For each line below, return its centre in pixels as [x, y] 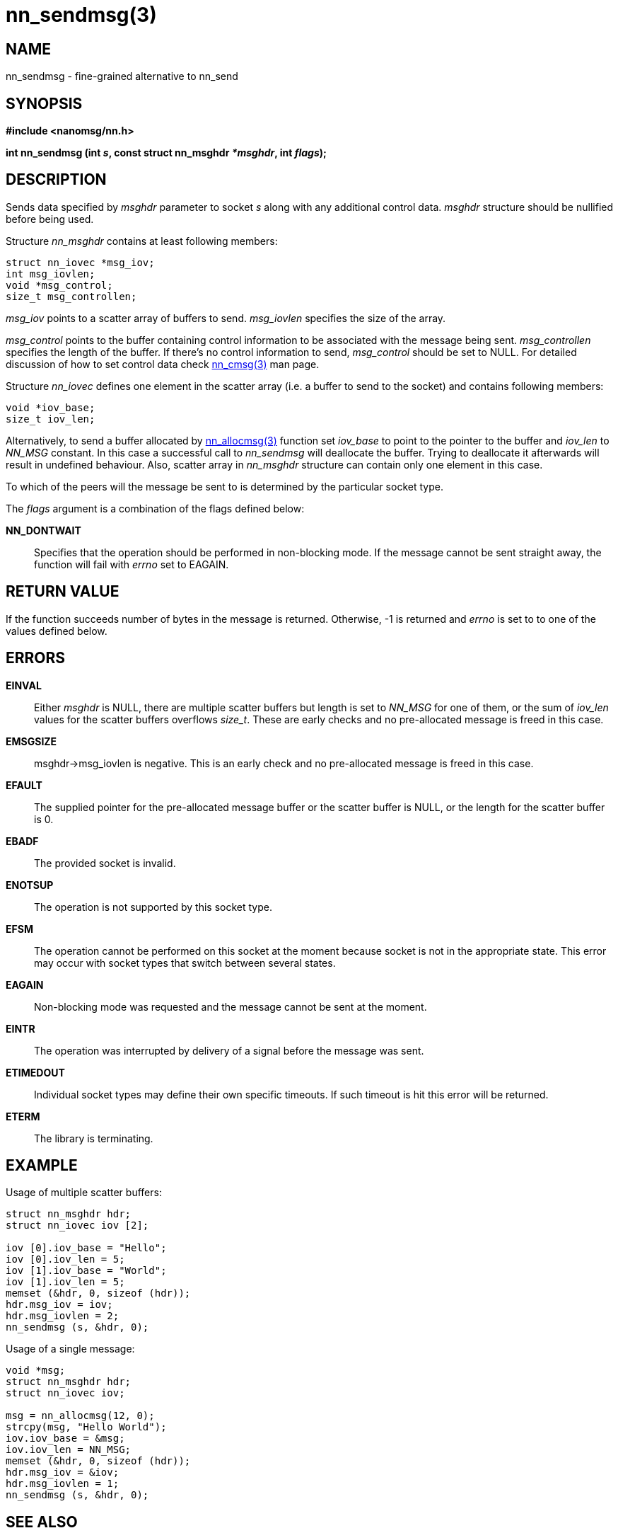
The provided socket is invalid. [105, 863]
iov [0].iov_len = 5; [65, 1259]
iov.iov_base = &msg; [65, 1439]
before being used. [50, 219]
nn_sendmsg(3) [81, 15]
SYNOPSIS [44, 103]
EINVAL [24, 685]
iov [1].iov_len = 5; [65, 1282]
